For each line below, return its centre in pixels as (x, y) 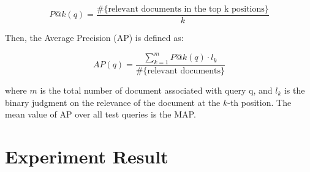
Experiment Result (87, 156)
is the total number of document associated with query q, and (156, 90)
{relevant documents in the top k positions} (186, 9)
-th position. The (259, 102)
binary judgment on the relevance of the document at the (113, 102)
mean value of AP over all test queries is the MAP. (100, 114)
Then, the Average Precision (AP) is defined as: (94, 38)
